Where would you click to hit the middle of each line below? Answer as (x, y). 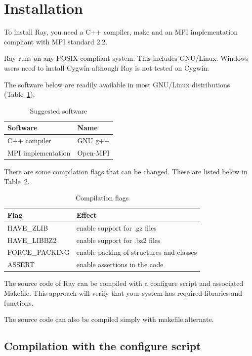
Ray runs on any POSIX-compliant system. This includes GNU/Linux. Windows (126, 58)
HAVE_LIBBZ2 (32, 240)
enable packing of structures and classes (137, 252)
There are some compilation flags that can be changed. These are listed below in (126, 172)
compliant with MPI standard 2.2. (56, 41)
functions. (19, 302)
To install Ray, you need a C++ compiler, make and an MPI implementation (121, 32)
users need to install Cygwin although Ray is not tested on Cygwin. (107, 67)
